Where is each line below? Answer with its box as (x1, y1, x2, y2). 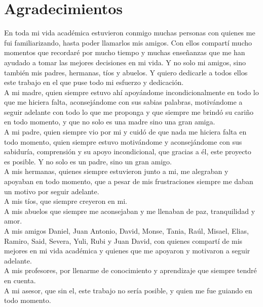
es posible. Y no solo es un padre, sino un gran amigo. (4, 156, 172, 166)
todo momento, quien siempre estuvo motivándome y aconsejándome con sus (4, 136, 242, 147)
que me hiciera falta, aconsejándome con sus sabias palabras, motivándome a (4, 97, 243, 107)
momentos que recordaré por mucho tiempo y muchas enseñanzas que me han (4, 47, 245, 58)
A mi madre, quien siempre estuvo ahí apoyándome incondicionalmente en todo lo (4, 86, 259, 97)
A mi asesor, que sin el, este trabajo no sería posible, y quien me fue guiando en (4, 285, 252, 295)
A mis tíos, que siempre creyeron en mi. (4, 196, 127, 206)
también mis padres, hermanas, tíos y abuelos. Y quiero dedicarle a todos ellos (4, 67, 248, 77)
